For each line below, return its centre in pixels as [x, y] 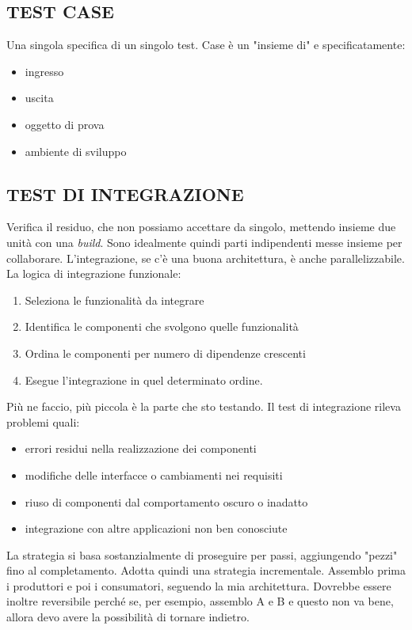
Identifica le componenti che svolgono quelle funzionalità [162, 326]
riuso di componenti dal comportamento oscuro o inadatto [166, 501]
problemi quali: [43, 421]
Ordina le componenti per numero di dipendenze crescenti [165, 353]
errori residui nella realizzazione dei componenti [141, 448]
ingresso [44, 71]
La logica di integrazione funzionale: [94, 273]
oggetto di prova [65, 124]
